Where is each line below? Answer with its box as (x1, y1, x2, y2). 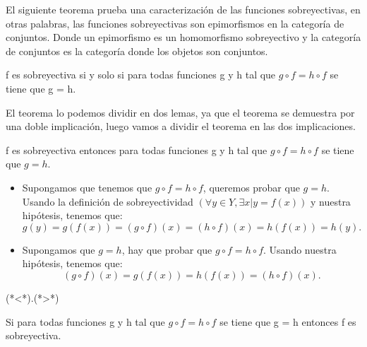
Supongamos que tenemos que (22, 180, 152, 194)
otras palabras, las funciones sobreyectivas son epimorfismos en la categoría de (6, 16, 344, 30)
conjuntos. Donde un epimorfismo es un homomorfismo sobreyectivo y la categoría (6, 30, 361, 45)
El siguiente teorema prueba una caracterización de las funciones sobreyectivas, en (6, 2, 361, 16)
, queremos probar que (203, 180, 300, 194)
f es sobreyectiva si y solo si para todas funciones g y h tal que (6, 67, 276, 82)
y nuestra (310, 194, 351, 208)
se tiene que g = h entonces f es (219, 314, 356, 329)
